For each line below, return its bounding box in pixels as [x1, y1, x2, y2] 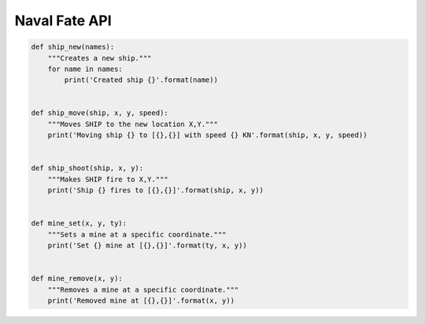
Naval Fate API [14, 12, 112, 29]
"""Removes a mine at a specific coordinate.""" [47, 285, 239, 294]
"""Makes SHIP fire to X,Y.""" [47, 174, 168, 184]
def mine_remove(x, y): [31, 274, 124, 283]
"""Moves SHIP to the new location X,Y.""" [47, 119, 218, 128]
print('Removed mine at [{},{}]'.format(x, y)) [47, 296, 235, 305]
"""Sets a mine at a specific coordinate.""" [47, 229, 227, 239]
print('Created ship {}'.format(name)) [64, 76, 218, 84]
